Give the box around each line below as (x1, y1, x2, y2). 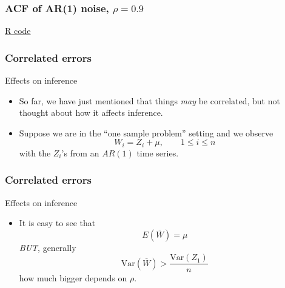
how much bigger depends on (19, 271, 127, 284)
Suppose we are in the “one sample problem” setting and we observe (19, 126, 273, 139)
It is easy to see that (19, 216, 96, 229)
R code (5, 24, 31, 37)
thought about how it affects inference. (19, 106, 163, 119)
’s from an (61, 146, 99, 159)
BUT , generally (19, 241, 76, 253)
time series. (136, 146, 179, 159)
